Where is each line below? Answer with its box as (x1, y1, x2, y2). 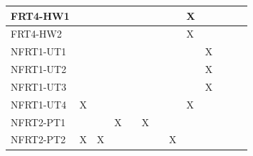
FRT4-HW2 (11, 26, 62, 41)
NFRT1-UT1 (11, 44, 67, 59)
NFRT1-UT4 (11, 96, 67, 111)
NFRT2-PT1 (11, 114, 66, 129)
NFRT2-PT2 (11, 132, 66, 147)
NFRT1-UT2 (11, 62, 67, 77)
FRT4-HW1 (11, 8, 70, 23)
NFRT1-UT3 (11, 79, 67, 94)
